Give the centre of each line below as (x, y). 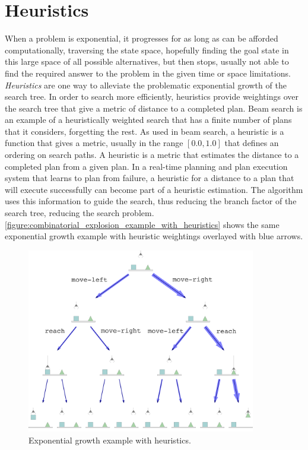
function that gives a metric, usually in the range (94, 143)
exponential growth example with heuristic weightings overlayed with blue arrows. (154, 236)
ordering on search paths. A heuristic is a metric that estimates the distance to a (152, 155)
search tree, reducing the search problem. (80, 213)
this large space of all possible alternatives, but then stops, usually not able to (147, 61)
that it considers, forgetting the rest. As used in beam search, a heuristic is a (145, 131)
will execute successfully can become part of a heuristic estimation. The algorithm (154, 189)
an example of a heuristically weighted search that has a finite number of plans (148, 120)
